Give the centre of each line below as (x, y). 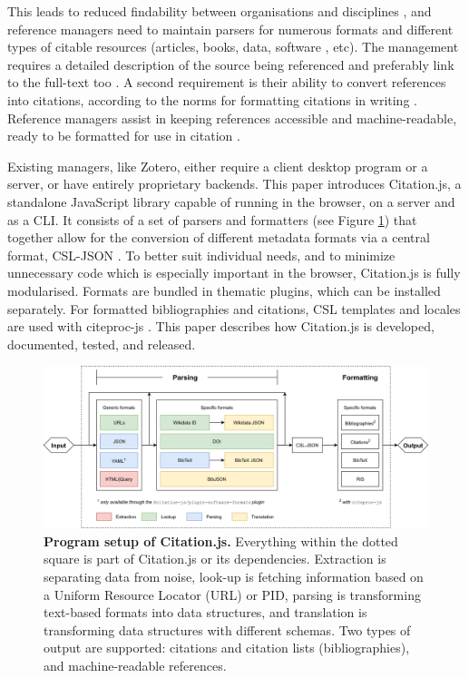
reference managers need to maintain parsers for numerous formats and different (230, 29)
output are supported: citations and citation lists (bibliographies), (227, 648)
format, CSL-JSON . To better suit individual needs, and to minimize (201, 255)
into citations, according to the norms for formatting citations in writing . (212, 99)
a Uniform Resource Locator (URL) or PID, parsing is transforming (232, 594)
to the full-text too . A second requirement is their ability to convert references (227, 82)
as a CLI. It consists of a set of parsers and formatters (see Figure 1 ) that (212, 219)
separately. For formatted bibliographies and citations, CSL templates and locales (234, 308)
